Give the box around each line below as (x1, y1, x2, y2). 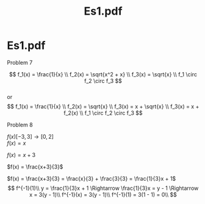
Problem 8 (7, 121, 33, 128)
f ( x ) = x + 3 (7, 151, 36, 158)
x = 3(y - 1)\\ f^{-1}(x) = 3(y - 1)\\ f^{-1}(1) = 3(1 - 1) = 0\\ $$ (29, 191, 178, 198)
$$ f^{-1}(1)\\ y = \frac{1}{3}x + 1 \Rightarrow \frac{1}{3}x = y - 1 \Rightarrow (7, 184, 199, 192)
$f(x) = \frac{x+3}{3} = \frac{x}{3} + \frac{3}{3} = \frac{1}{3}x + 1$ (7, 175, 176, 182)
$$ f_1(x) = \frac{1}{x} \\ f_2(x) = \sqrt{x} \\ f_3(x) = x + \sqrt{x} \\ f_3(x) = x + (7, 103, 200, 110)
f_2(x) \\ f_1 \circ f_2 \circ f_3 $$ (63, 109, 143, 117)
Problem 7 (7, 59, 33, 66)
